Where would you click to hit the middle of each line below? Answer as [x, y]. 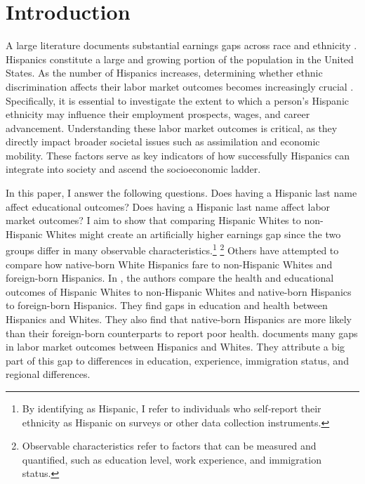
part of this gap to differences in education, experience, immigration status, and [177, 360]
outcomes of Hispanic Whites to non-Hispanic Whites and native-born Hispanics [179, 291]
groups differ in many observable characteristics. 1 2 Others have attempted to [172, 249]
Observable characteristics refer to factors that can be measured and [169, 446]
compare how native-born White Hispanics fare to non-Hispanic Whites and [169, 264]
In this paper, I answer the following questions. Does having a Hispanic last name [181, 193]
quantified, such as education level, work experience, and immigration [172, 459]
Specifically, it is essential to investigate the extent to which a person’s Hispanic [177, 100]
